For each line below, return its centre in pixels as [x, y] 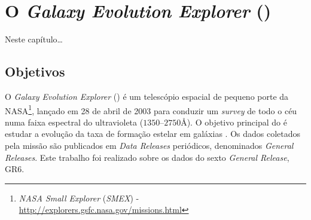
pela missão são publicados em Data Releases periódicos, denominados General [149, 145]
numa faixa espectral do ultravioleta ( [74, 122]
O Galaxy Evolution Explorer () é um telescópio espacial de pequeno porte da [147, 96]
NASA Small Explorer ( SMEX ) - [79, 198]
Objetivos [35, 71]
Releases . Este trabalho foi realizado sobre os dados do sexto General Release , [147, 157]
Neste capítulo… [34, 39]
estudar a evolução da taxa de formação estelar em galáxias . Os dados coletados [153, 134]
